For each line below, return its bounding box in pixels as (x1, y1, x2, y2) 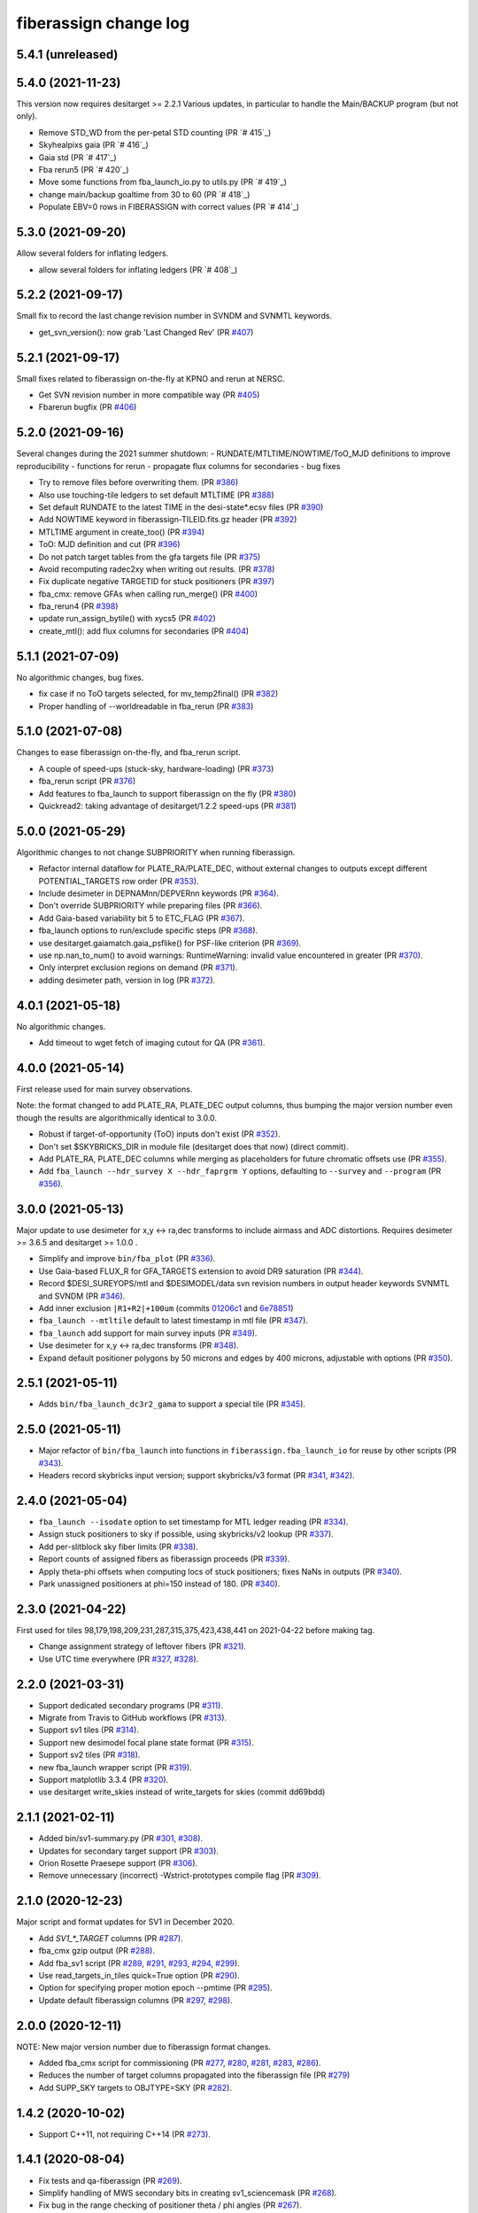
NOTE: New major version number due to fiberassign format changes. (16, 2041, 272, 2052)
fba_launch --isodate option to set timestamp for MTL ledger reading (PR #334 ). (38, 1516, 349, 1527)
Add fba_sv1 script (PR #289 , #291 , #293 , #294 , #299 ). (38, 1957, 241, 1969)
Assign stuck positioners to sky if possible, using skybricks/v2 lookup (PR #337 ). (38, 1529, 334, 1539)
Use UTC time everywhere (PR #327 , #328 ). (38, 1654, 199, 1664)
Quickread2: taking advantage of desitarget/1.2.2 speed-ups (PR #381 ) (38, 801, 297, 812)
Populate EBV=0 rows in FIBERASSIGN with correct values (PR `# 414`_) (38, 202, 300, 212)
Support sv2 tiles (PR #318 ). (38, 1749, 141, 1761)
